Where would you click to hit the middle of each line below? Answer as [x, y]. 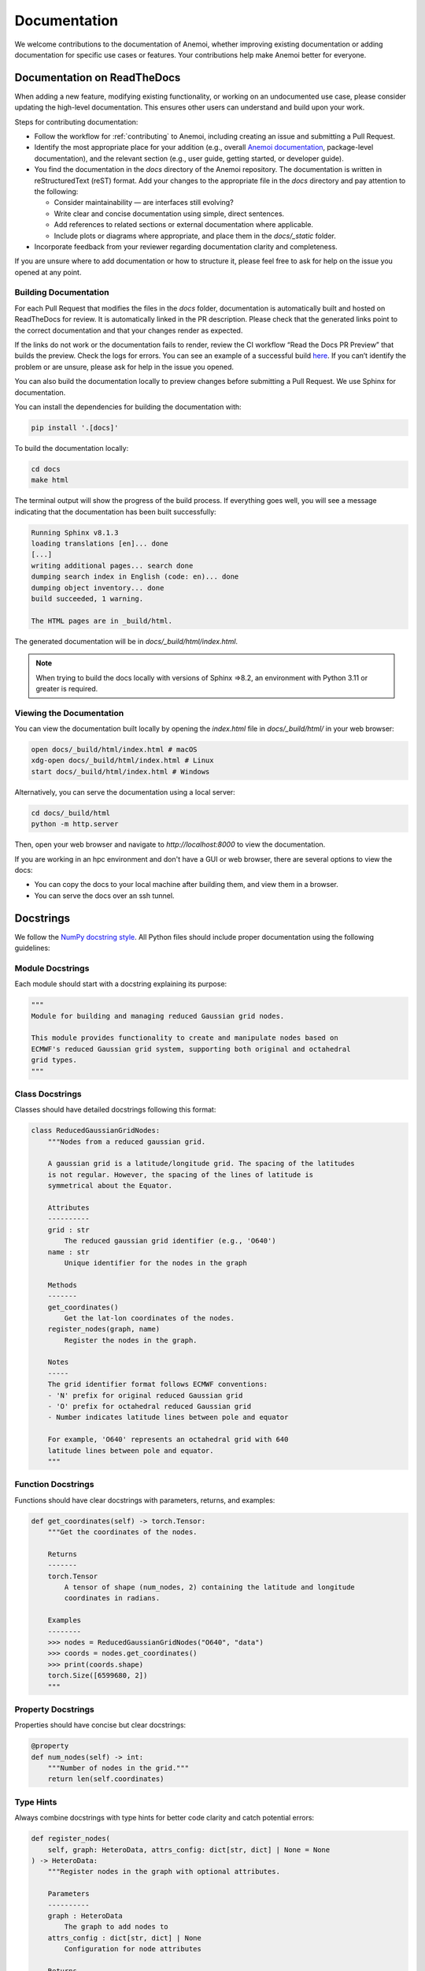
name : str [68, 1252]
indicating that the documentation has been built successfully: [115, 512]
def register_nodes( [70, 1839]
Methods [63, 1285]
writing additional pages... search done [112, 565]
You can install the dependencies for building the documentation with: [128, 407]
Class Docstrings [48, 1094]
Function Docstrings [54, 1485]
